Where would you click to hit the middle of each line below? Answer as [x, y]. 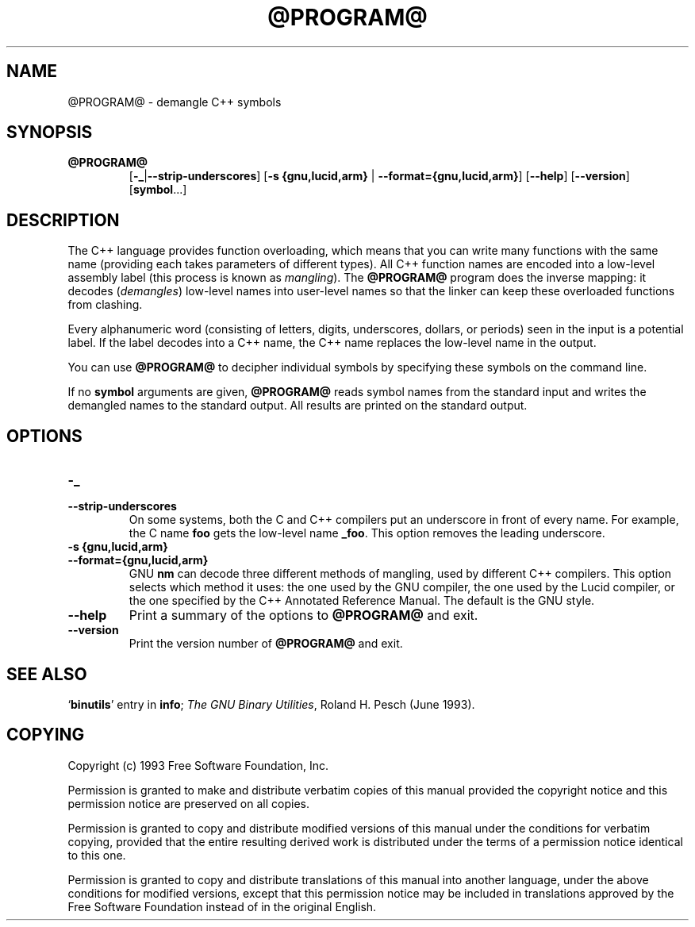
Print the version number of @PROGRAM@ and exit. [266, 644]
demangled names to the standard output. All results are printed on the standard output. [298, 406]
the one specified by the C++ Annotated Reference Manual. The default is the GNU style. [362, 601]
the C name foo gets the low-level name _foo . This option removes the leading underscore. [367, 533]
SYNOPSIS [50, 133]
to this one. [97, 855]
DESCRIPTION [63, 220]
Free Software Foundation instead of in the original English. [222, 906]
